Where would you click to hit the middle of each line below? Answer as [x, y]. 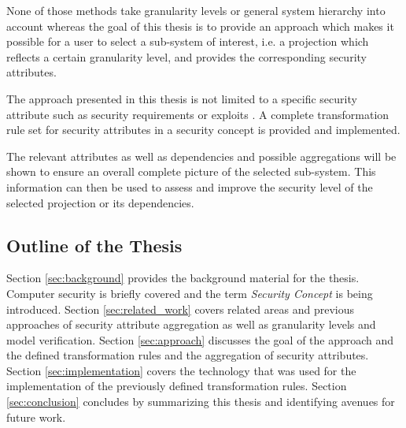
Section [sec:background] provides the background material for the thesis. [183, 278]
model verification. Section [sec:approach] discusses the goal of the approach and [200, 339]
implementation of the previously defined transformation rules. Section [177, 386]
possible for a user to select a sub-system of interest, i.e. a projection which [188, 41]
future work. [36, 417]
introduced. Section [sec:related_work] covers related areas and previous [180, 309]
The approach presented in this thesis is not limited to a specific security [182, 98]
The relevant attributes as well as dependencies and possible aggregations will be [201, 156]
